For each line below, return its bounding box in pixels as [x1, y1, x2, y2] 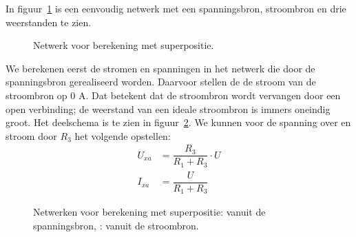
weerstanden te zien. [6, 14, 92, 29]
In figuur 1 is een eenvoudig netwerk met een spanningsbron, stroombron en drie [6, 1, 346, 15]
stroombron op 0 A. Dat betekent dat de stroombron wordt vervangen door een [6, 87, 341, 102]
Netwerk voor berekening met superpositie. [33, 38, 214, 52]
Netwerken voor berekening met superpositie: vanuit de [33, 205, 266, 219]
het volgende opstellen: [74, 128, 171, 143]
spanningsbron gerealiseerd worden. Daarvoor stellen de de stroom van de [6, 74, 316, 89]
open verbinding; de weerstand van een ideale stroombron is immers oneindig [6, 101, 331, 116]
